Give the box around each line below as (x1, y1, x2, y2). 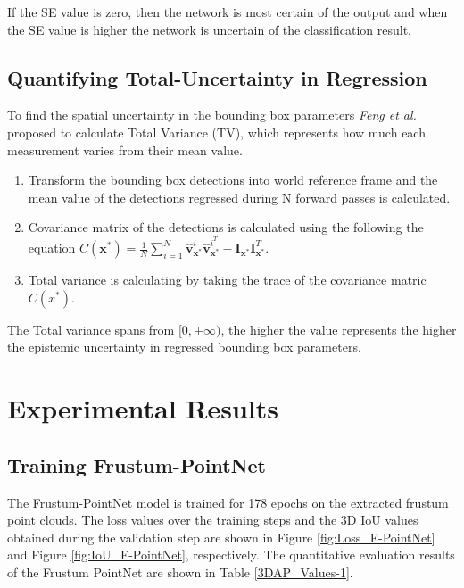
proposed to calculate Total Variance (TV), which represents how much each (7, 122, 426, 141)
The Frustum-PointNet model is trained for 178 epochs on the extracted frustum (7, 493, 449, 511)
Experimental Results (7, 390, 278, 427)
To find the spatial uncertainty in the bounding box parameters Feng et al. (7, 105, 417, 124)
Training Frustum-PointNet (7, 451, 266, 478)
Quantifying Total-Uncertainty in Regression (7, 63, 427, 91)
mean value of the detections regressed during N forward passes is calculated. (28, 187, 451, 206)
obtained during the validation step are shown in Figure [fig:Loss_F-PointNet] (7, 527, 435, 546)
